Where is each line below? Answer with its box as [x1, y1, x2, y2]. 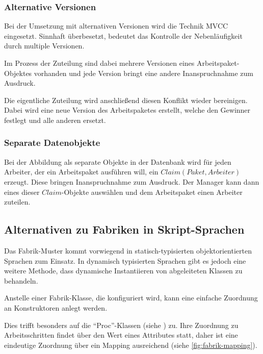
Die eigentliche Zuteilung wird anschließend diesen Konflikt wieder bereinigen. [4, 94, 248, 105]
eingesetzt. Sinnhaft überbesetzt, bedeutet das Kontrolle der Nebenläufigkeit [4, 30, 243, 41]
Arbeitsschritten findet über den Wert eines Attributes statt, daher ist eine [4, 330, 238, 340]
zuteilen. [4, 196, 31, 207]
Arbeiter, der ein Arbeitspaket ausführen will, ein [4, 166, 159, 177]
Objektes [4, 67, 32, 78]
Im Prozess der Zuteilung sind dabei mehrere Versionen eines [4, 58, 195, 68]
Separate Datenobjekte [4, 136, 100, 149]
